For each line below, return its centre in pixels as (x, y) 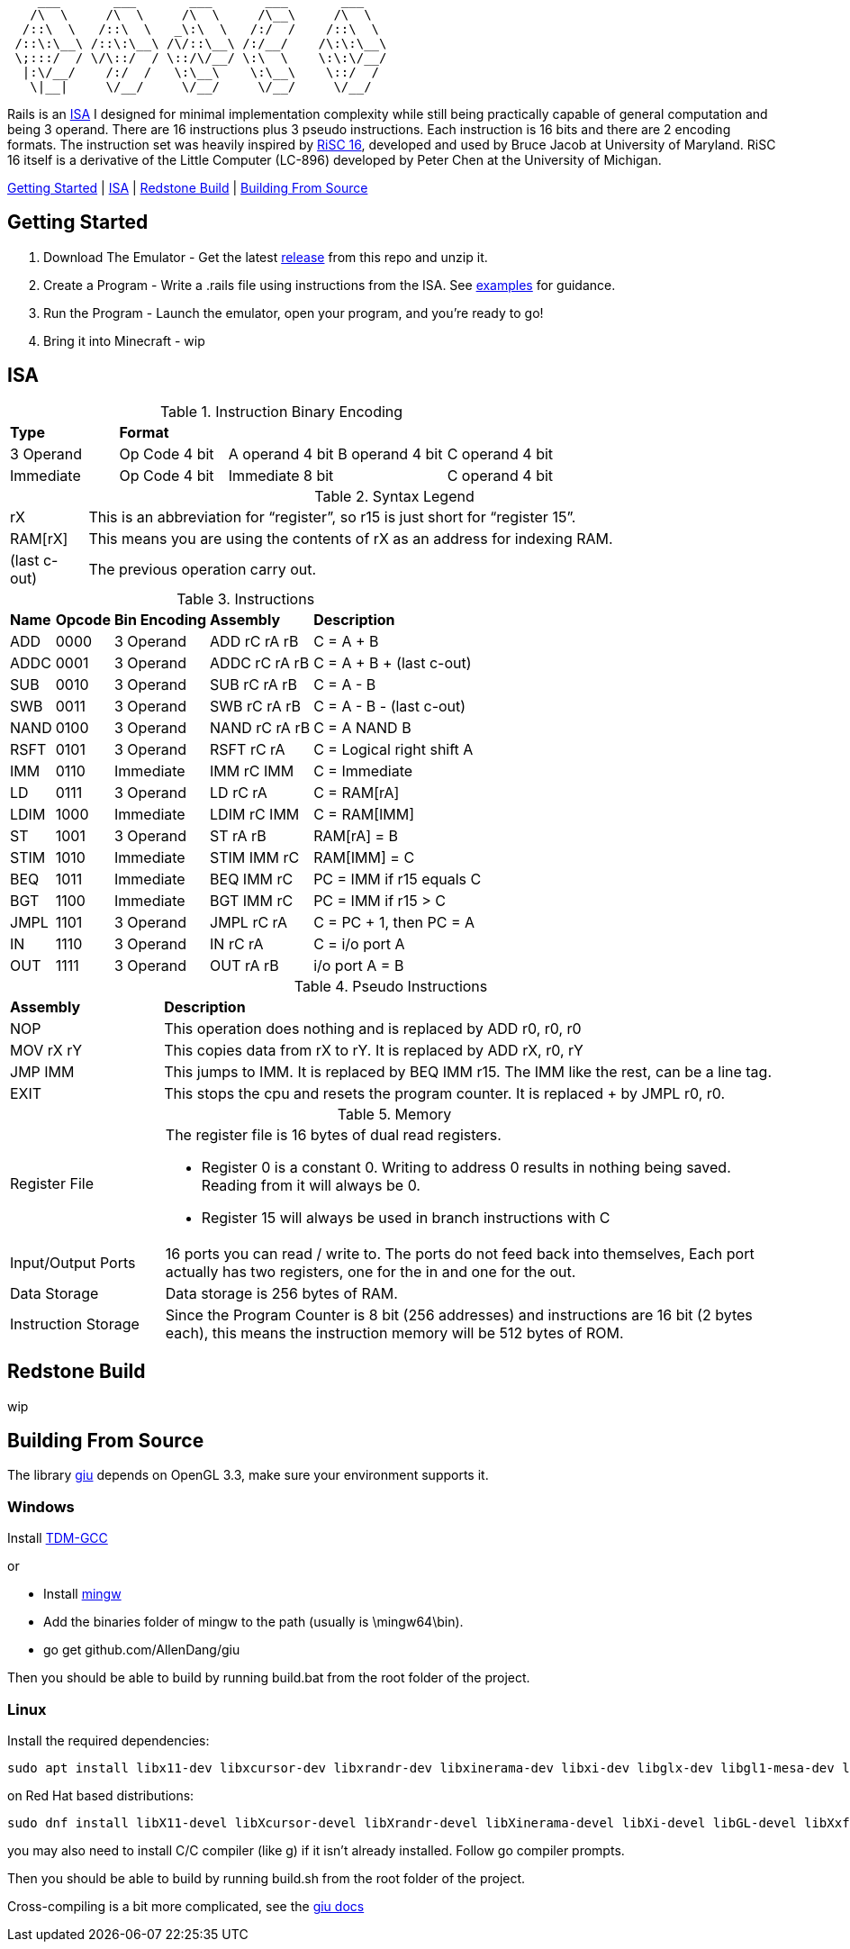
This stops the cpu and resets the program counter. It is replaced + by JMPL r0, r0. (445, 1093)
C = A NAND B (362, 727)
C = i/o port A (359, 943)
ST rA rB (238, 835)
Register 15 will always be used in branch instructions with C (406, 1217)
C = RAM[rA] (357, 792)
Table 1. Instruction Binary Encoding (281, 411)
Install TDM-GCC (58, 1538)
